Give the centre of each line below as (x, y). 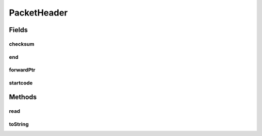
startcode (21, 83)
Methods (23, 97)
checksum (22, 44)
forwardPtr (22, 70)
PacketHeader (38, 13)
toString (19, 124)
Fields (18, 30)
